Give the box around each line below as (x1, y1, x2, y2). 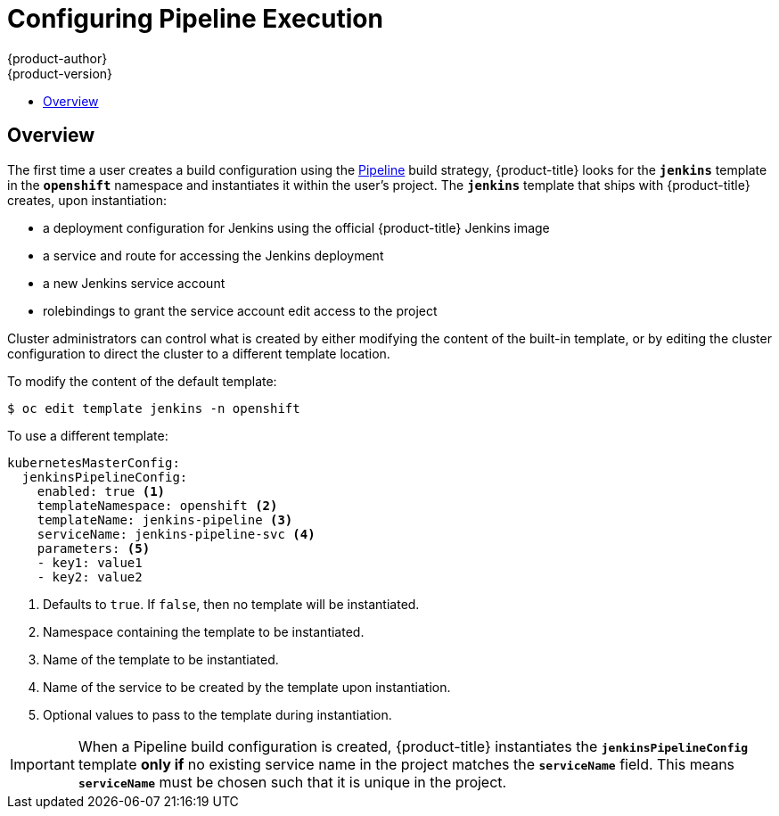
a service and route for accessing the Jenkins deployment (43, 247, 384, 263)
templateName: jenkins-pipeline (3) (37, 512, 293, 527)
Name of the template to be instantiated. (43, 651, 279, 667)
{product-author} (7, 50, 108, 66)
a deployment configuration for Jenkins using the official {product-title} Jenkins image (43, 219, 550, 235)
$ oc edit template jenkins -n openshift (7, 400, 300, 416)
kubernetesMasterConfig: (7, 455, 180, 470)
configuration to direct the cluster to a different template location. (7, 345, 390, 361)
